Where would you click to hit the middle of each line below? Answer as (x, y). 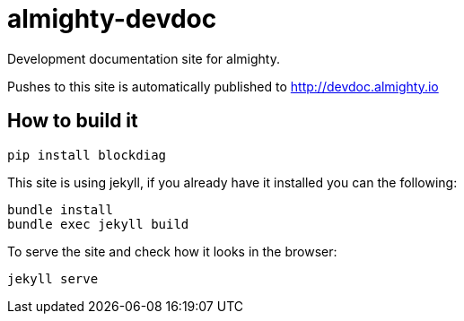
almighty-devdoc (112, 19)
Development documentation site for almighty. (144, 58)
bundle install (61, 209)
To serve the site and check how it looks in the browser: (172, 251)
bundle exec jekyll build (98, 224)
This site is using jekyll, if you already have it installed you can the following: (232, 182)
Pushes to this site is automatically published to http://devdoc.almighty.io (223, 86)
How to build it (73, 121)
